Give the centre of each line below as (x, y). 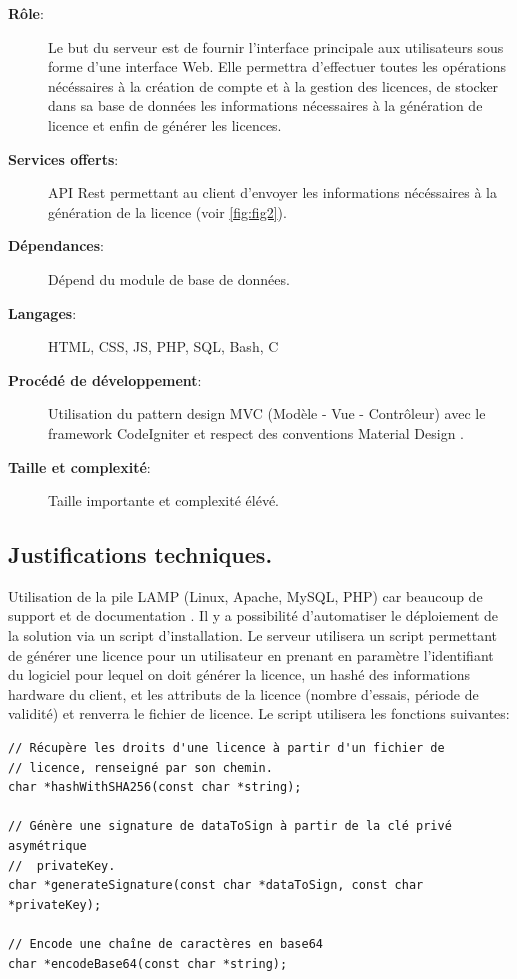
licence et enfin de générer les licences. (165, 124)
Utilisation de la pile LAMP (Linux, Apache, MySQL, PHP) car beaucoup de (245, 595)
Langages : (42, 312)
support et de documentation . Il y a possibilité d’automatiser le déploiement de (253, 615)
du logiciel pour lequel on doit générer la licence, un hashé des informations (239, 674)
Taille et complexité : (79, 466)
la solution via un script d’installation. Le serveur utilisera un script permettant (252, 635)
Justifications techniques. (140, 554)
